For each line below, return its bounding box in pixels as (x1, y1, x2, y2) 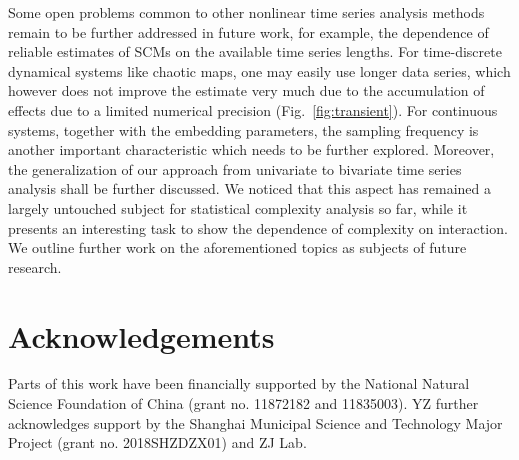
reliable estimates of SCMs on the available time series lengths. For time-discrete (8, 41, 502, 62)
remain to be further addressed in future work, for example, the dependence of (8, 21, 489, 42)
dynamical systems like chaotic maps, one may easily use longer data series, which (8, 60, 511, 81)
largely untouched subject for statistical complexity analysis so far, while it (8, 197, 468, 218)
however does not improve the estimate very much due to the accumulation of (8, 80, 485, 101)
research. (8, 256, 62, 277)
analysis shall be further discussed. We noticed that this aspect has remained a (8, 178, 492, 199)
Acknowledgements (8, 315, 275, 356)
